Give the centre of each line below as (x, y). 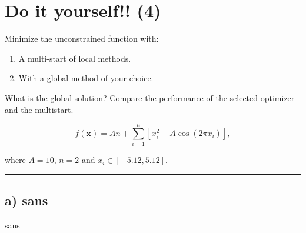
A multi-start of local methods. (75, 58)
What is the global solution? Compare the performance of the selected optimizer (150, 97)
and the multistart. (39, 109)
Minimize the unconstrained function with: (82, 39)
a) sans (26, 200)
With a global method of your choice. (86, 78)
